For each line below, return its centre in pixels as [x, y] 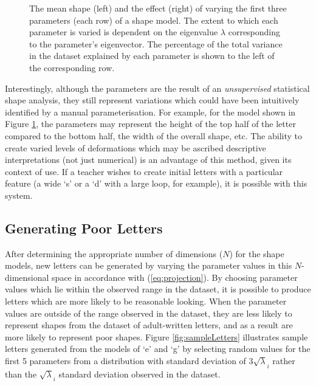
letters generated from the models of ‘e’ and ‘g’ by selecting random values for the [158, 349]
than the [21, 374]
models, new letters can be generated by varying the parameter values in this [149, 265]
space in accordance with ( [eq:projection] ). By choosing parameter [175, 277]
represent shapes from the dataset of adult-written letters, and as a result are [149, 325]
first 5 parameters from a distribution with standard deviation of [125, 361]
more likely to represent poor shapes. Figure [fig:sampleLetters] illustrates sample [156, 336]
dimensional [27, 277]
